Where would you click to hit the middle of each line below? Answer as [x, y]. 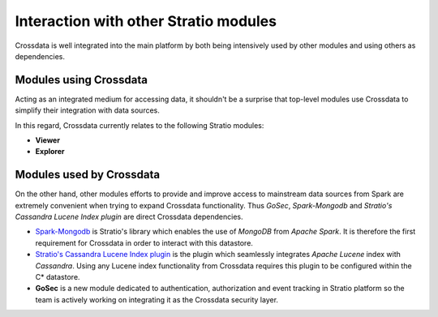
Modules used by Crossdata [88, 175]
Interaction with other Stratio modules [146, 21]
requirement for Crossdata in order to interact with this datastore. [144, 242]
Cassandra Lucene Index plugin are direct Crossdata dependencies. [129, 217]
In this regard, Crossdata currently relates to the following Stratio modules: [140, 125]
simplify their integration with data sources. [87, 110]
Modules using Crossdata [81, 80]
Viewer [48, 140]
